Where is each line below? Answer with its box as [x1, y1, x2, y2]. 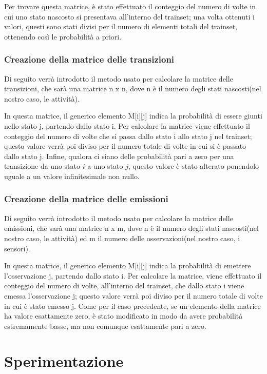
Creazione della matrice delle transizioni [4, 53, 175, 66]
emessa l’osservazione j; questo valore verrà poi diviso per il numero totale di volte [4, 290, 263, 301]
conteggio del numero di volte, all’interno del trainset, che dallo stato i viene [4, 280, 244, 291]
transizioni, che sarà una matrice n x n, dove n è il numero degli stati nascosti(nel [4, 83, 261, 94]
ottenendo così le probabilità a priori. [4, 31, 122, 42]
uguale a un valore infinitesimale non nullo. [4, 170, 140, 181]
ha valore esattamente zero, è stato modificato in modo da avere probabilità [4, 310, 243, 321]
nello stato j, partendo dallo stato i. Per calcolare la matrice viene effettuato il [4, 120, 250, 131]
